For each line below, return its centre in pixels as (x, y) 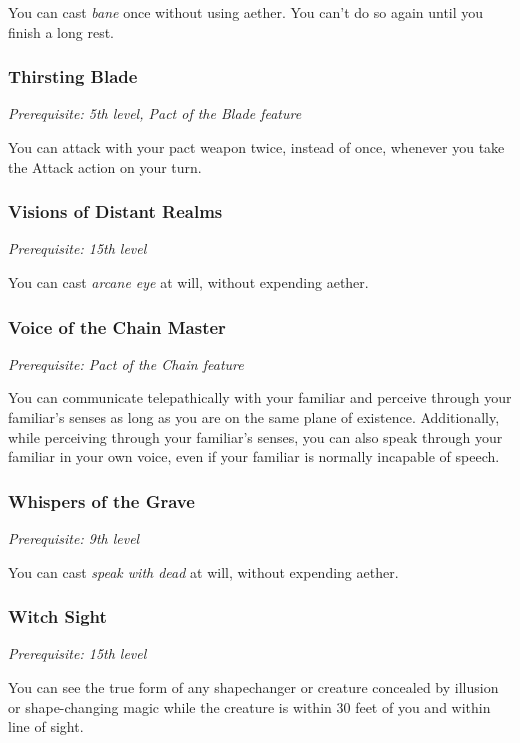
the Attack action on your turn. (105, 166)
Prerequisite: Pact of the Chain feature (126, 363)
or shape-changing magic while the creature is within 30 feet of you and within (249, 706)
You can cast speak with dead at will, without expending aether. (203, 571)
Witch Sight (57, 616)
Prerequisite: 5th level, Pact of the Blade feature (155, 113)
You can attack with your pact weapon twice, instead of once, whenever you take (256, 147)
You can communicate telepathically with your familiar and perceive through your (260, 397)
